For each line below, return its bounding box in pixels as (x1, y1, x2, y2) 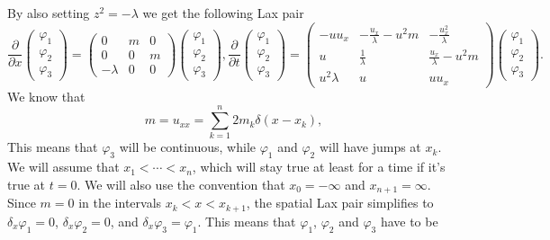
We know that (7, 86, 86, 105)
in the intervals (78, 193, 162, 212)
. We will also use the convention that (77, 174, 285, 193)
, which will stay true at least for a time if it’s (192, 157, 446, 176)
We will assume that (7, 157, 120, 176)
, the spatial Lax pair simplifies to (246, 193, 434, 212)
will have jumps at (319, 138, 421, 156)
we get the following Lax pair (142, 4, 304, 22)
